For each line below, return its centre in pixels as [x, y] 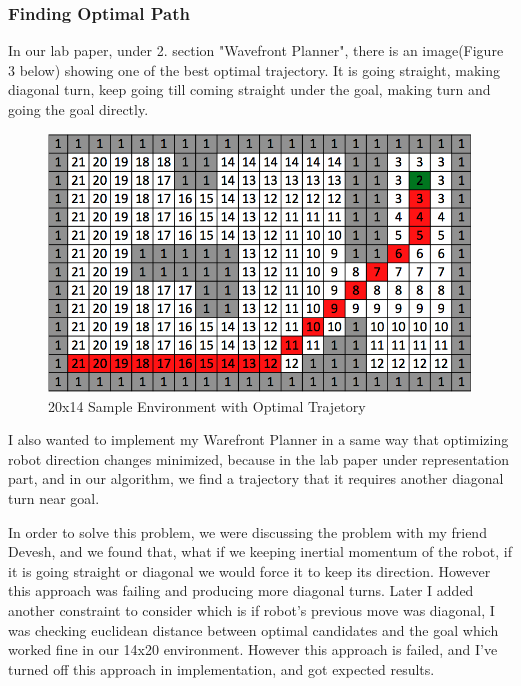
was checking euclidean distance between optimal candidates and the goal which [253, 629]
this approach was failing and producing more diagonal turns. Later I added [241, 590]
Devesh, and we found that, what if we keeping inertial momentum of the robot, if [260, 551]
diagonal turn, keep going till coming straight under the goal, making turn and [249, 89]
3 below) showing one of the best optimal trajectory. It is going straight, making [254, 69]
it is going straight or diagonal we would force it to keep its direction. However [249, 570]
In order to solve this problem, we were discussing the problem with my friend [247, 531]
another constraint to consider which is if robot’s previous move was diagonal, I [251, 609]
